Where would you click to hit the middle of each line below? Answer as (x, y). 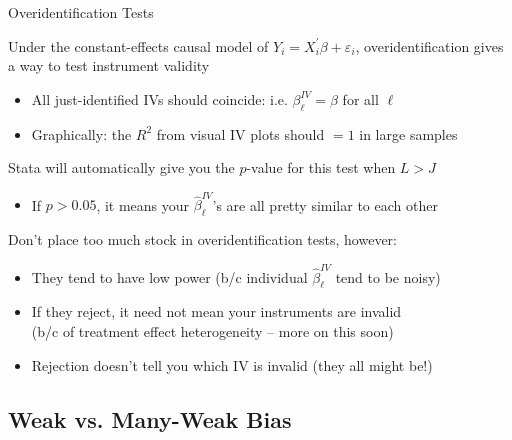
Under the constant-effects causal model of (138, 45)
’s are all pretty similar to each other (325, 204)
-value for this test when (321, 167)
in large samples (408, 133)
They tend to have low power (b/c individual (169, 276)
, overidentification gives (429, 45)
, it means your (143, 204)
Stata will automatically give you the (121, 167)
